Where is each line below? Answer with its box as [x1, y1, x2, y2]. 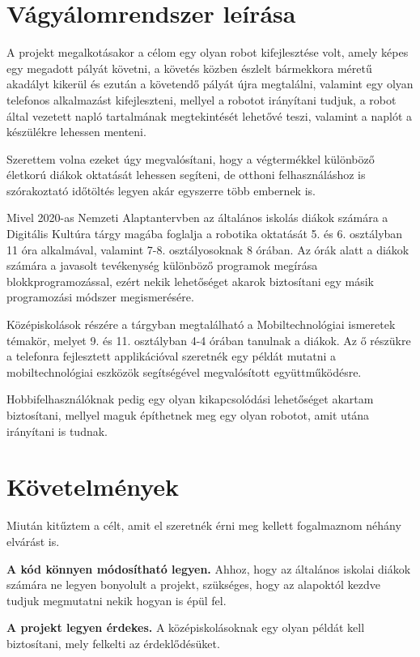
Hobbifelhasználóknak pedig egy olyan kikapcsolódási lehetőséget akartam [6, 390, 374, 407]
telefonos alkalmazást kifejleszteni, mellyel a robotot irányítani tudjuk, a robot [6, 91, 397, 108]
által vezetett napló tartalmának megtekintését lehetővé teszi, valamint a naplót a [6, 107, 413, 124]
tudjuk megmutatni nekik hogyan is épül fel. [6, 591, 227, 608]
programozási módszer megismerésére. [6, 288, 194, 305]
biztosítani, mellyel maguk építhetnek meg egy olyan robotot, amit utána [6, 407, 370, 423]
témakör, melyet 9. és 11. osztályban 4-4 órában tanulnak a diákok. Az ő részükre [6, 331, 411, 348]
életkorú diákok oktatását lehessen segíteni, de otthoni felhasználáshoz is [6, 166, 366, 183]
